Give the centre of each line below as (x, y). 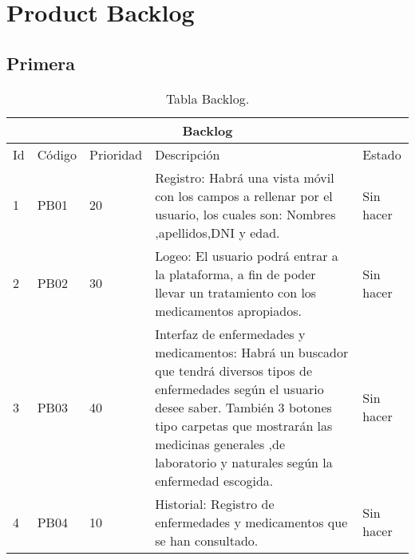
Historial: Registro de (215, 503)
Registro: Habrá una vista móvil (245, 177)
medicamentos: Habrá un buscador (252, 352)
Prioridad (116, 154)
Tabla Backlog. (207, 98)
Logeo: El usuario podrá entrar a (247, 255)
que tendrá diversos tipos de (233, 370)
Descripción (188, 154)
